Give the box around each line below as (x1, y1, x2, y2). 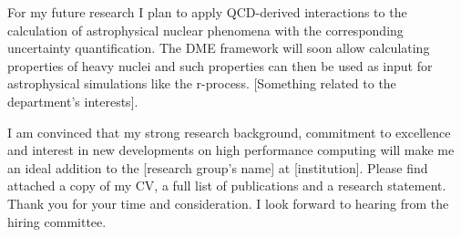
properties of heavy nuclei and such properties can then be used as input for (7, 56, 433, 75)
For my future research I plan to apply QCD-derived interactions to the (7, 3, 407, 21)
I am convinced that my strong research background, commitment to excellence (7, 122, 451, 141)
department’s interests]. (7, 91, 138, 110)
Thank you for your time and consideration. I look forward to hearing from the (7, 193, 449, 212)
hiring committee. (7, 211, 107, 231)
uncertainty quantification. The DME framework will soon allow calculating (7, 38, 430, 57)
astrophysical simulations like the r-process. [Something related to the (7, 74, 396, 93)
